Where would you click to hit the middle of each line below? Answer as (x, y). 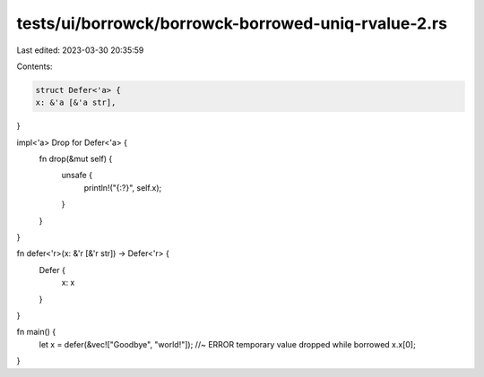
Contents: (35, 66)
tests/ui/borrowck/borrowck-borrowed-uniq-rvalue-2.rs (232, 23)
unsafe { (77, 176)
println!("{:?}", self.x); (123, 187)
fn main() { (36, 332)
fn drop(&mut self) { (76, 159)
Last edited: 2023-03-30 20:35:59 (80, 50)
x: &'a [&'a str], (76, 103)
